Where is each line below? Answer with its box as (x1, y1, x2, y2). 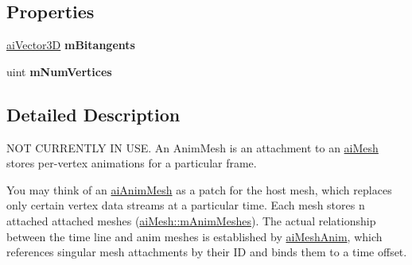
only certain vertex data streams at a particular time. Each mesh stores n (6, 197, 365, 213)
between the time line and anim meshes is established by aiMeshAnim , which (6, 228, 383, 244)
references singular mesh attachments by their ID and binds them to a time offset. (6, 244, 407, 260)
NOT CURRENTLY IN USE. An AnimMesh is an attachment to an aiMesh (6, 139, 379, 156)
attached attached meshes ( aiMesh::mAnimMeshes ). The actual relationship (6, 212, 376, 229)
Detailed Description (6, 102, 181, 126)
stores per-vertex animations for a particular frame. (6, 155, 257, 171)
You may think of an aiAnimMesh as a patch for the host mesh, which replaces (6, 181, 392, 198)
